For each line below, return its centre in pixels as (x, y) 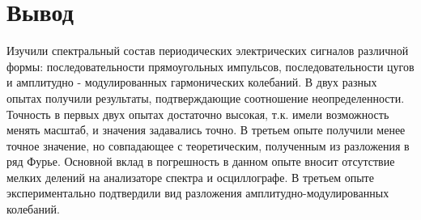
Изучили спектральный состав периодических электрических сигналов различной (208, 51)
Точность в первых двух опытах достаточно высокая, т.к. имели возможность (198, 114)
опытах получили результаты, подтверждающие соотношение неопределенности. (206, 97)
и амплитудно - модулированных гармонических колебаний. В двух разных (192, 82)
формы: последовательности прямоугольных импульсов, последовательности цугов (210, 66)
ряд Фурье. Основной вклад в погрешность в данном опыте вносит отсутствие (201, 161)
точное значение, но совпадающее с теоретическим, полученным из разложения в (208, 145)
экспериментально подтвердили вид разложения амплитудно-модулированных (198, 193)
